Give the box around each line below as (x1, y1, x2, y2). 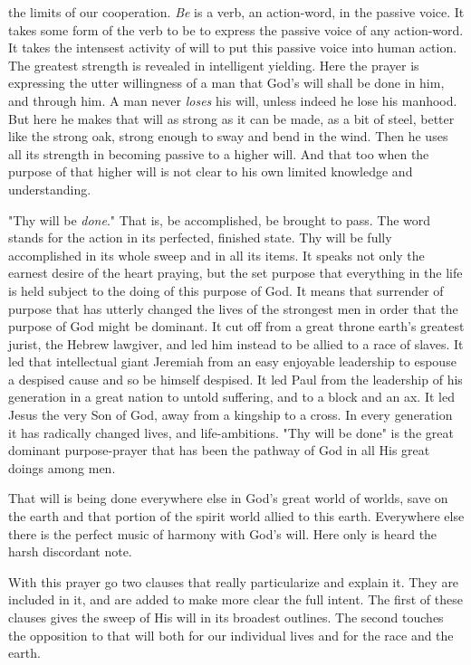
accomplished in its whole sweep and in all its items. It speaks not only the (8, 245, 425, 264)
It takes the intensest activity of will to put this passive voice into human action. (8, 38, 457, 57)
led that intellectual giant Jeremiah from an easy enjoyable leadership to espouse (8, 352, 457, 371)
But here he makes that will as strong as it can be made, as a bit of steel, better (8, 109, 455, 128)
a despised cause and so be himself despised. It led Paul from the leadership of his (8, 369, 463, 388)
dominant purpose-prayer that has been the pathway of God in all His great (8, 441, 430, 460)
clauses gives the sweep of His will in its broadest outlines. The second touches (8, 608, 444, 626)
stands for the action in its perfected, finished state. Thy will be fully (8, 228, 392, 247)
